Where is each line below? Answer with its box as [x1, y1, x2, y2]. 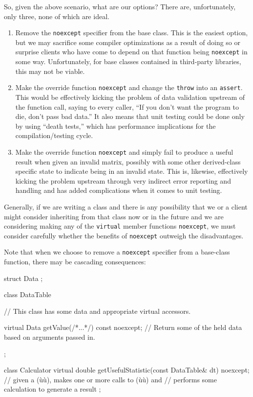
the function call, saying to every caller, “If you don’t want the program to [15, 101, 239, 112]
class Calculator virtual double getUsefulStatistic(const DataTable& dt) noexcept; [4, 365, 250, 375]
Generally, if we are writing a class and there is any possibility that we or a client [4, 201, 248, 211]
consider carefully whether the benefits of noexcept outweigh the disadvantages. [4, 230, 244, 240]
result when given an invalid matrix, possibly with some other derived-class [15, 156, 241, 166]
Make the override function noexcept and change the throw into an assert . [15, 82, 243, 93]
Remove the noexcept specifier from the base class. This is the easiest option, [15, 27, 248, 38]
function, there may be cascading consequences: [4, 257, 146, 267]
